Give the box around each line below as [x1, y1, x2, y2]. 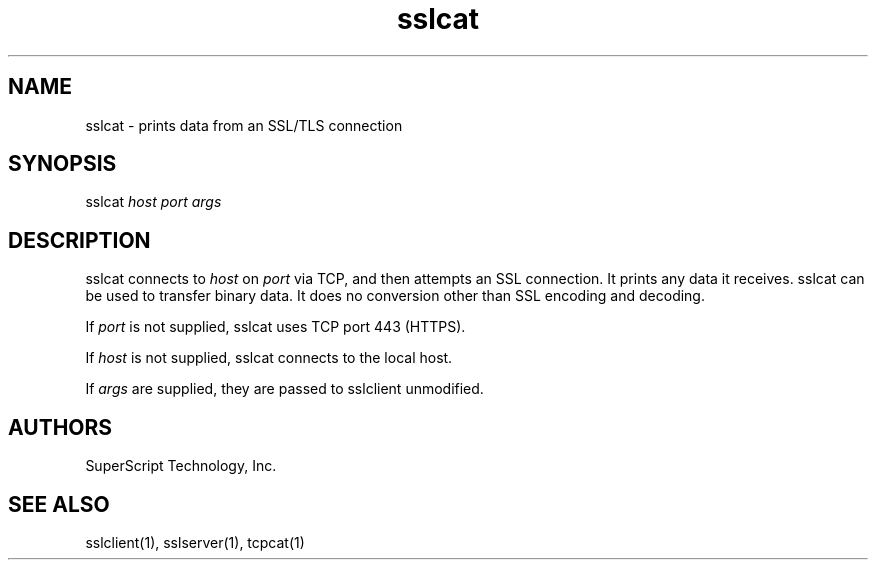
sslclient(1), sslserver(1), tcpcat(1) [85, 533, 305, 551]
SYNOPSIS [8, 151, 117, 177]
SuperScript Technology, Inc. [85, 457, 277, 475]
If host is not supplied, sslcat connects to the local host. [85, 349, 453, 367]
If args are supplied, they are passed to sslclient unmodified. [85, 380, 484, 398]
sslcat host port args [85, 193, 222, 211]
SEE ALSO [8, 491, 110, 517]
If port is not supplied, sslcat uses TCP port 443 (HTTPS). [85, 318, 466, 336]
